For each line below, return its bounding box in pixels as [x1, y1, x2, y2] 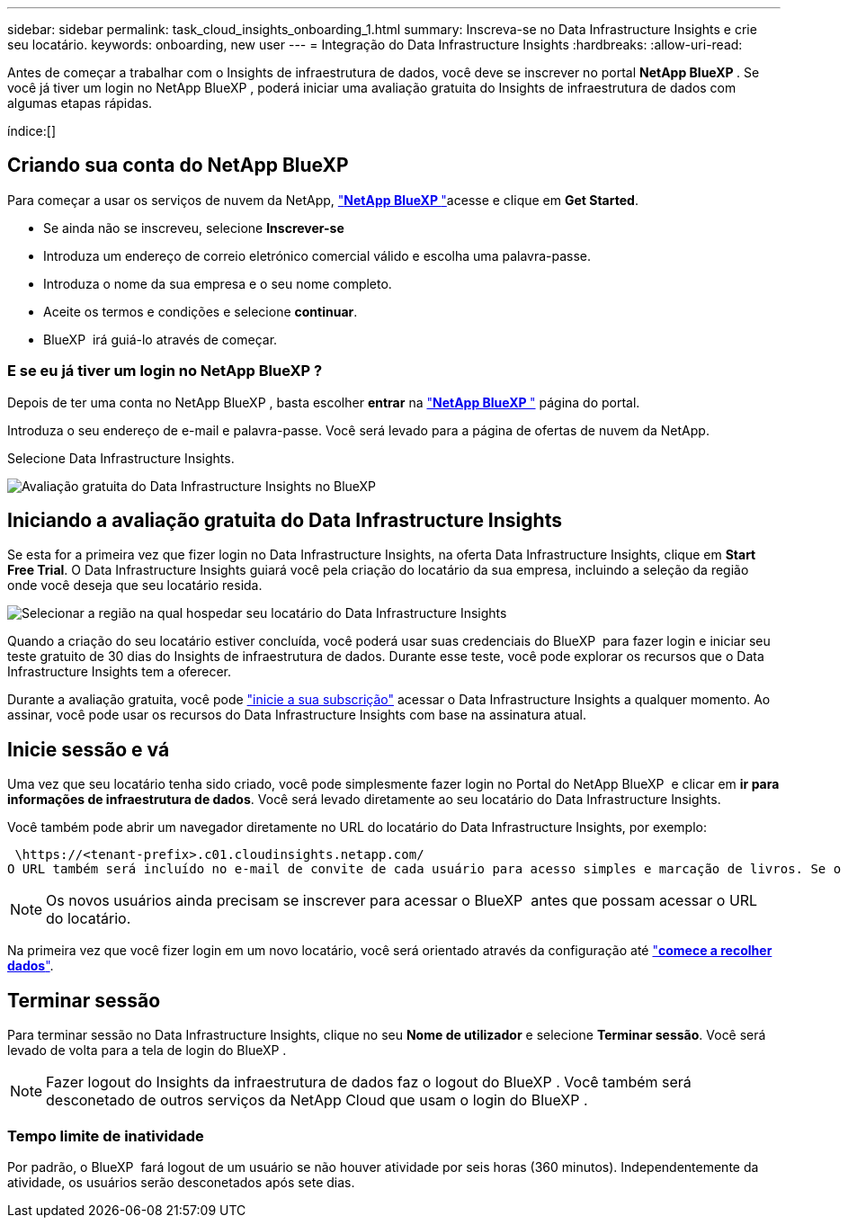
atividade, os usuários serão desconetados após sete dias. [7, 1174, 355, 1190]
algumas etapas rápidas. [7, 95, 153, 111]
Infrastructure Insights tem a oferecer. [7, 664, 232, 680]
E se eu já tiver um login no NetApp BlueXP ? [7, 362, 323, 380]
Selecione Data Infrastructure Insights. [7, 450, 235, 466]
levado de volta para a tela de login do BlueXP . [7, 1042, 287, 1059]
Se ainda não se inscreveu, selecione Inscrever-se [43, 219, 344, 236]
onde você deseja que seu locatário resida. [7, 577, 263, 594]
